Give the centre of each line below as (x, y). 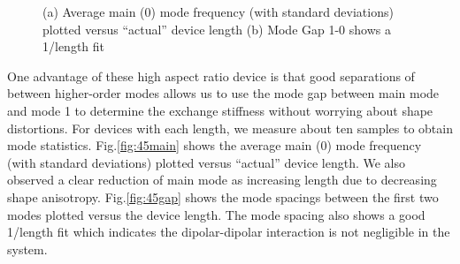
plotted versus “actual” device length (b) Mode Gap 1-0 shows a (217, 29)
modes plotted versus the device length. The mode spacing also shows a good (216, 214)
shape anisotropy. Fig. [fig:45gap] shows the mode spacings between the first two (223, 196)
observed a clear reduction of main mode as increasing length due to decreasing (222, 180)
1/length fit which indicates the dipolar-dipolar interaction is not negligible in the (229, 232)
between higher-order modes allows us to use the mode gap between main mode (223, 93)
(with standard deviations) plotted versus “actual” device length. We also (207, 162)
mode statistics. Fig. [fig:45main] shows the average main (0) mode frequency (215, 145)
